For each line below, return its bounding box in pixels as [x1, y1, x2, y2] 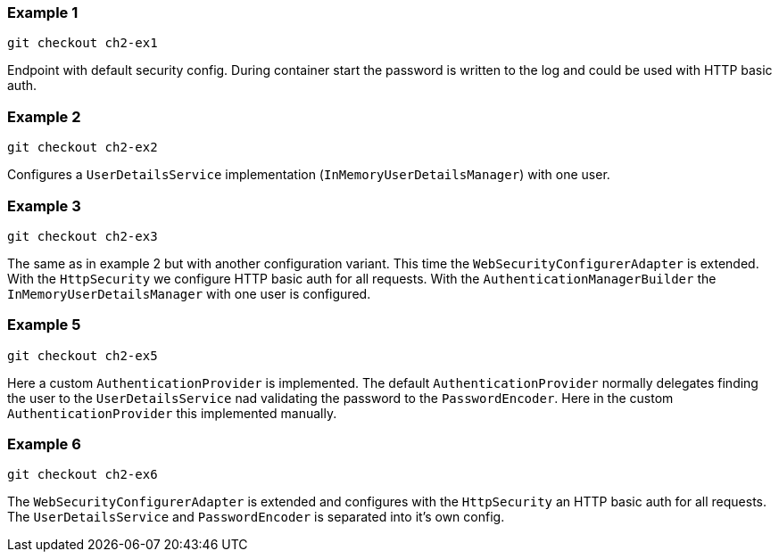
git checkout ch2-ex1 [7, 36, 158, 51]
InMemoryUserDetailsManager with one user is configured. [7, 285, 371, 301]
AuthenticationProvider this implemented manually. [7, 405, 337, 421]
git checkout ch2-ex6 [7, 467, 158, 482]
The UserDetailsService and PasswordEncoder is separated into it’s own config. [7, 509, 505, 525]
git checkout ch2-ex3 [7, 228, 158, 243]
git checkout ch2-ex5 [7, 348, 158, 363]
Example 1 [7, 4, 79, 21]
